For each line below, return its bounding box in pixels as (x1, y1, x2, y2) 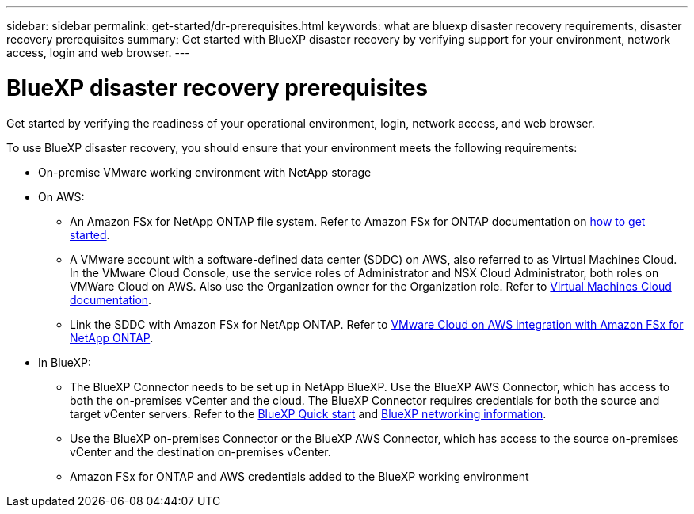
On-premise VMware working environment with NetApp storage (38, 165, 372, 179)
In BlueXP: (38, 355, 92, 369)
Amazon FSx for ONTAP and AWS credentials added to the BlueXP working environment (70, 469, 529, 483)
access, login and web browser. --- (6, 46, 190, 59)
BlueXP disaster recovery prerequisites (6, 74, 428, 101)
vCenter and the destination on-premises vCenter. (70, 444, 331, 459)
